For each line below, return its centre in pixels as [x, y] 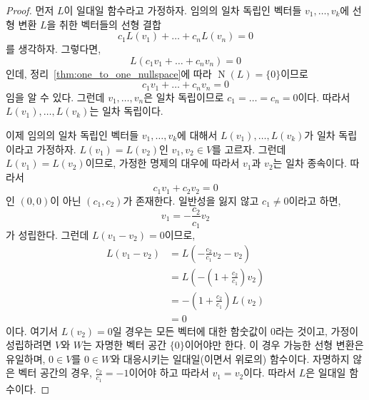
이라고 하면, [315, 200]
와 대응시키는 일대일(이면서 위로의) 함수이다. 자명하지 [230, 358]
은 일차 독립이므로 [184, 97]
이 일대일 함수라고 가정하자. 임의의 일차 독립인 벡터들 [183, 10]
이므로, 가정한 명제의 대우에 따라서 [162, 163]
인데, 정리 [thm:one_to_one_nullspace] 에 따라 [109, 73]
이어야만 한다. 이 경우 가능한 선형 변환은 [274, 345]
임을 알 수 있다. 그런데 [55, 97]
